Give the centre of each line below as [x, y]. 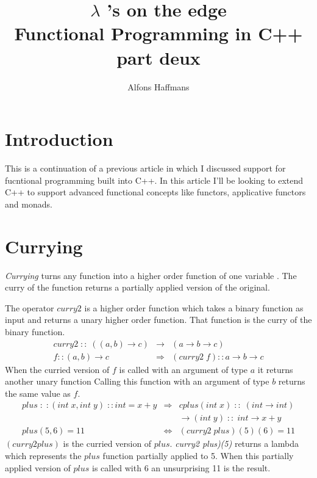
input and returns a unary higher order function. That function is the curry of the [158, 320]
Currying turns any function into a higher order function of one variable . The [151, 275]
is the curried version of [107, 444]
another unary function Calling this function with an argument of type [137, 381]
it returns [275, 369]
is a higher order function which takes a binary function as [194, 307]
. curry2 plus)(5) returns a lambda [234, 444]
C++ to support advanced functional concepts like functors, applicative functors [155, 192]
